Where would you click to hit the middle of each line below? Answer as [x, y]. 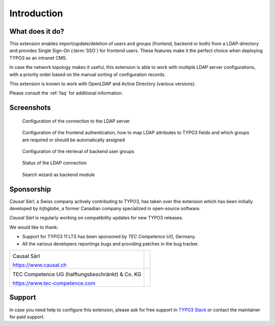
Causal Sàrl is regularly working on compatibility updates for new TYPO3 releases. [96, 218]
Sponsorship [30, 189]
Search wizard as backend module [59, 174]
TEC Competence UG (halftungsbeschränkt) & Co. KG [77, 274]
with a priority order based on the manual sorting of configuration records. [88, 74]
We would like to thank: [34, 227]
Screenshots [30, 108]
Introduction [36, 13]
